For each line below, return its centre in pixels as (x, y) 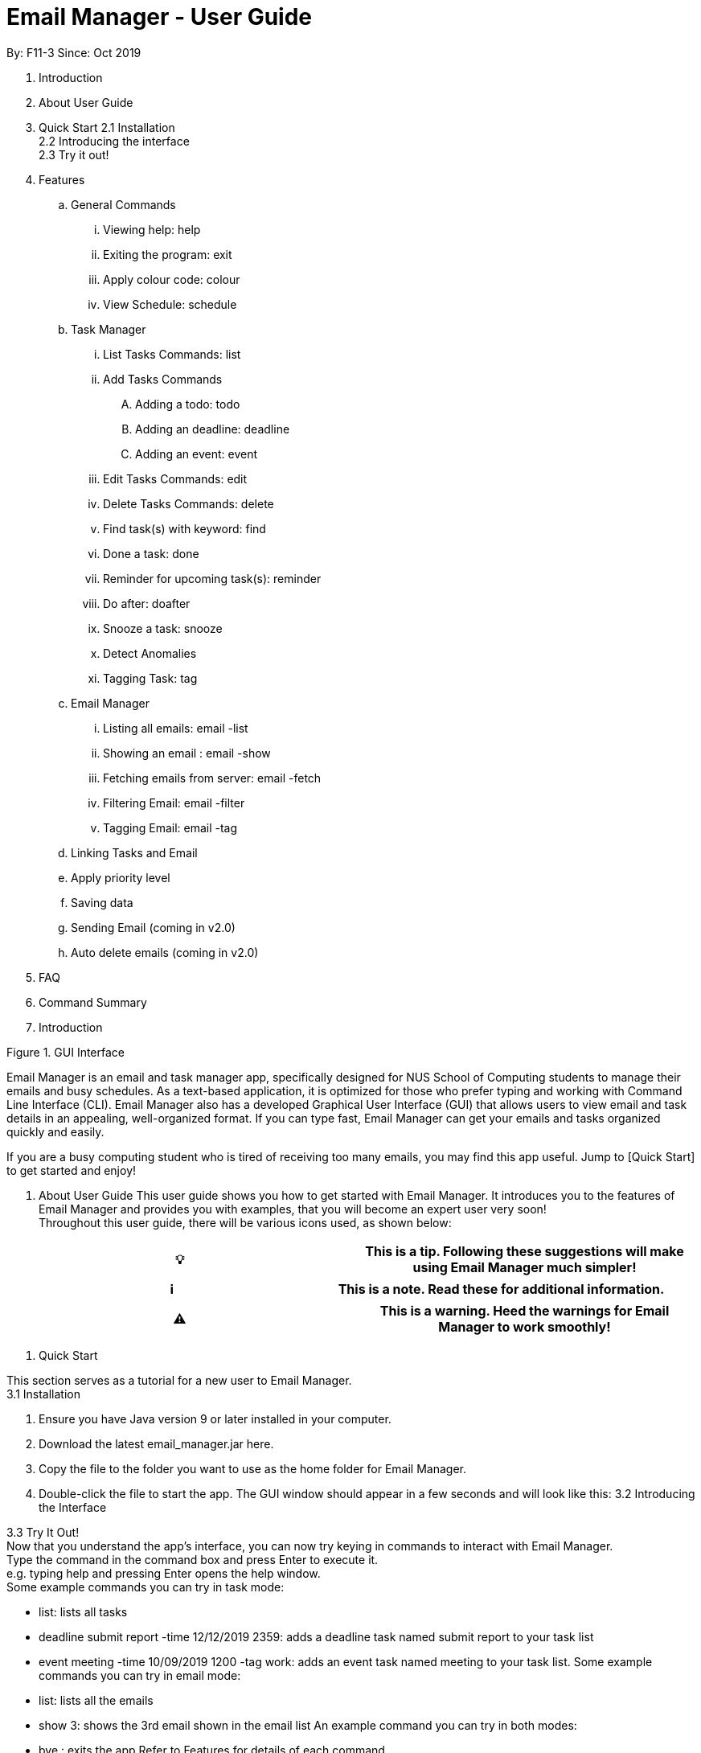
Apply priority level (121, 877)
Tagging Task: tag (150, 678)
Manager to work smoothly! (525, 1326)
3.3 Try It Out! (43, 1532)
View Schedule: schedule (170, 304)
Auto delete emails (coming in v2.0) (165, 952)
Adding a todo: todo (188, 404)
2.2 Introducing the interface (114, 141)
